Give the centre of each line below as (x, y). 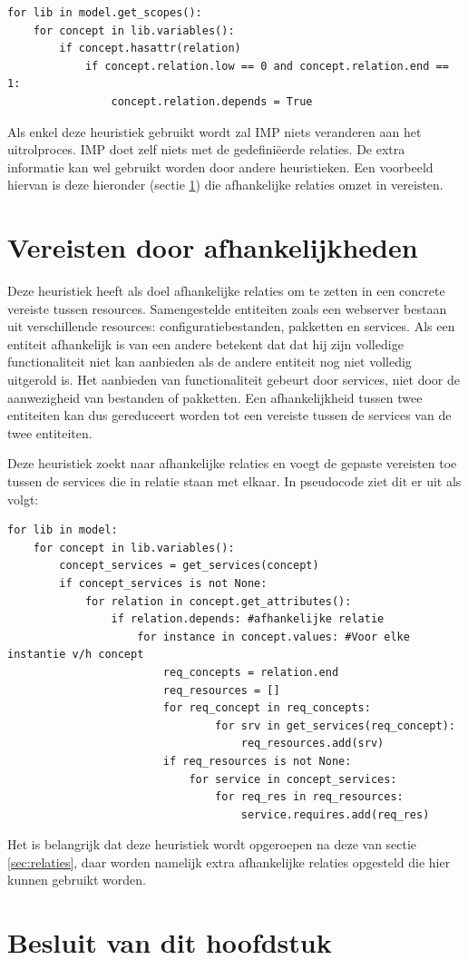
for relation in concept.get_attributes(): (218, 601)
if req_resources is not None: (257, 761)
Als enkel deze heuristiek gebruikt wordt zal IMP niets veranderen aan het (214, 131)
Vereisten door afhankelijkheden (213, 247)
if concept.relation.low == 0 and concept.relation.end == (267, 66)
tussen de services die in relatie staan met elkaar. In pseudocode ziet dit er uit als (234, 481)
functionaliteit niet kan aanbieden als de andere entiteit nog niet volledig (210, 362)
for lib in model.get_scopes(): (105, 13)
